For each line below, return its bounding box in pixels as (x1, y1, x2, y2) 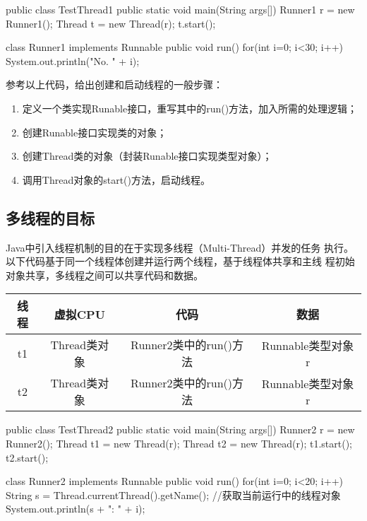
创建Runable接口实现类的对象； (22, 124, 167, 139)
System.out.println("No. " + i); (6, 53, 140, 68)
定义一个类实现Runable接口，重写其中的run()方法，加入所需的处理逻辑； (22, 100, 358, 115)
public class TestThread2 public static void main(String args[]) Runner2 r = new (6, 422, 355, 437)
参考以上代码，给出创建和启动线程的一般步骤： (6, 77, 223, 92)
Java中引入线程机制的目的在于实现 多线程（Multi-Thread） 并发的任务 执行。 (6, 240, 354, 254)
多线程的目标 (6, 206, 95, 228)
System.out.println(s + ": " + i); (6, 501, 145, 516)
